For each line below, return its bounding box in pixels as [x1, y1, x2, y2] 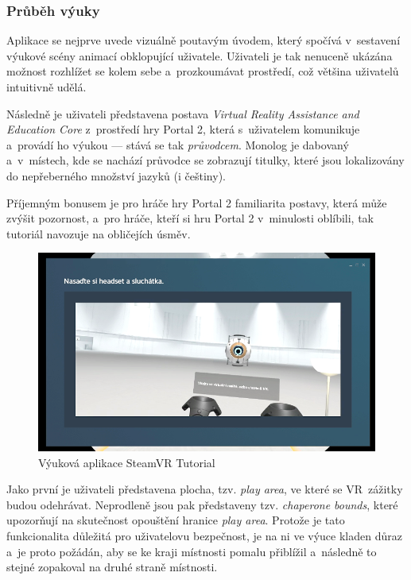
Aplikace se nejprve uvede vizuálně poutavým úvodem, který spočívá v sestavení [6, 32, 401, 48]
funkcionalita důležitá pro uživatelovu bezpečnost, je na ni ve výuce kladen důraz [6, 527, 402, 543]
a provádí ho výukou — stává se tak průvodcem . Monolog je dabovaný [6, 136, 349, 153]
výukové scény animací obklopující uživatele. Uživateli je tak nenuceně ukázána [6, 47, 393, 64]
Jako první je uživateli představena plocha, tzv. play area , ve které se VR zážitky [6, 481, 403, 497]
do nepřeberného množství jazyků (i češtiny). [6, 167, 226, 184]
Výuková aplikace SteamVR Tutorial [38, 454, 215, 470]
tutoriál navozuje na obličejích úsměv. [6, 225, 191, 242]
